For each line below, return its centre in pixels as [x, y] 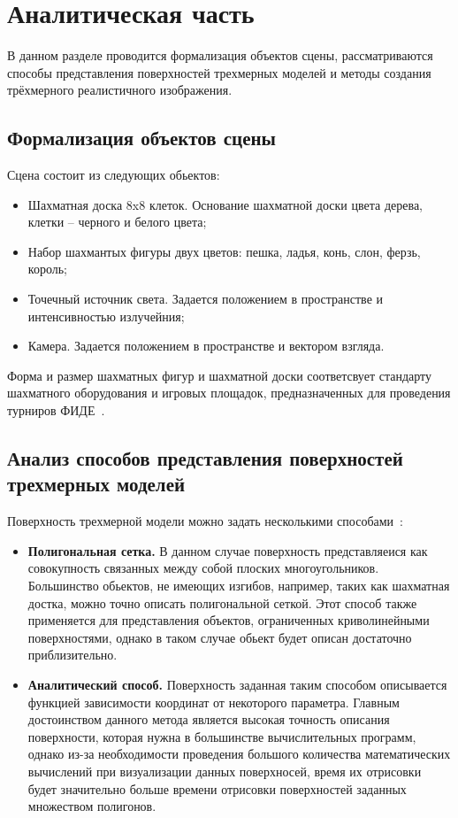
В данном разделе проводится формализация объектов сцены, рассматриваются [220, 55]
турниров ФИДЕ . [56, 410]
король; [47, 269]
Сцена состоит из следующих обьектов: [114, 175]
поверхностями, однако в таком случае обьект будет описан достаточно [220, 637]
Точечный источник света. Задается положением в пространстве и [206, 299]
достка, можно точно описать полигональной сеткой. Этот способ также [222, 602]
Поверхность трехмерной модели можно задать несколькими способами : [205, 521]
